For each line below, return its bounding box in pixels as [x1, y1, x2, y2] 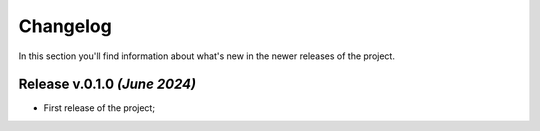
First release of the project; [43, 102, 155, 114]
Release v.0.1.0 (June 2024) [18, 76, 197, 93]
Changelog [18, 15, 112, 37]
